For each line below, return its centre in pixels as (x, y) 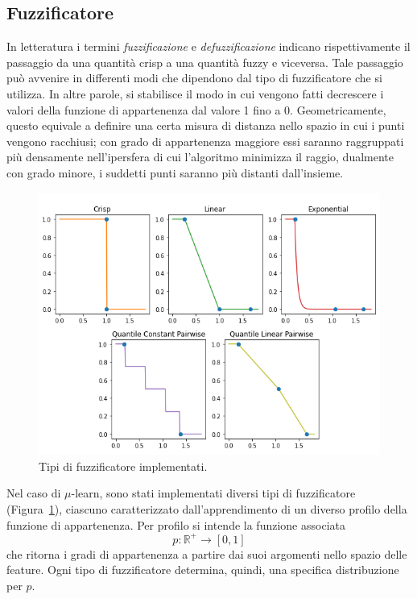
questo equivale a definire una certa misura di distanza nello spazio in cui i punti (206, 125)
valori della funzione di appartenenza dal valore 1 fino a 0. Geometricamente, (196, 109)
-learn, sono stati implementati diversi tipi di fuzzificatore (213, 493)
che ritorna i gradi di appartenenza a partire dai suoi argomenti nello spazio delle (207, 553)
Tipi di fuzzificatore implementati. (123, 466)
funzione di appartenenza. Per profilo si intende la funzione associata (176, 524)
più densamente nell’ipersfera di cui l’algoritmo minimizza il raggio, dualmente (200, 157)
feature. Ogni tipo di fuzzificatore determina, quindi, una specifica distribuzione (203, 570)
